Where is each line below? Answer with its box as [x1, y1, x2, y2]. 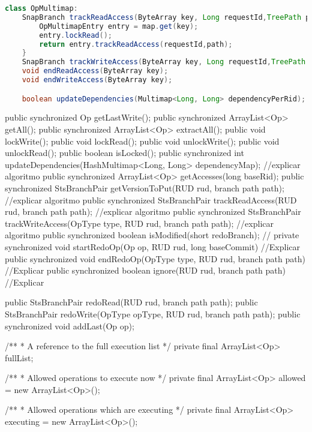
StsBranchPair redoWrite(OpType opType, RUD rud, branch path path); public [5, 307, 301, 320]
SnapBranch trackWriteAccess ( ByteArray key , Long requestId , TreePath [22, 58, 306, 67]
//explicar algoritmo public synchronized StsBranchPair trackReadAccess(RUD [5, 193, 297, 206]
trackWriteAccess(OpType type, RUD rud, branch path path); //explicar [5, 217, 274, 229]
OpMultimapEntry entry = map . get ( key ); [39, 22, 199, 31]
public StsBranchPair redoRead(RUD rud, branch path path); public [5, 296, 258, 308]
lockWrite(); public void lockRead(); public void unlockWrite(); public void [5, 134, 280, 147]
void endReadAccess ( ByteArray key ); [22, 67, 169, 76]
